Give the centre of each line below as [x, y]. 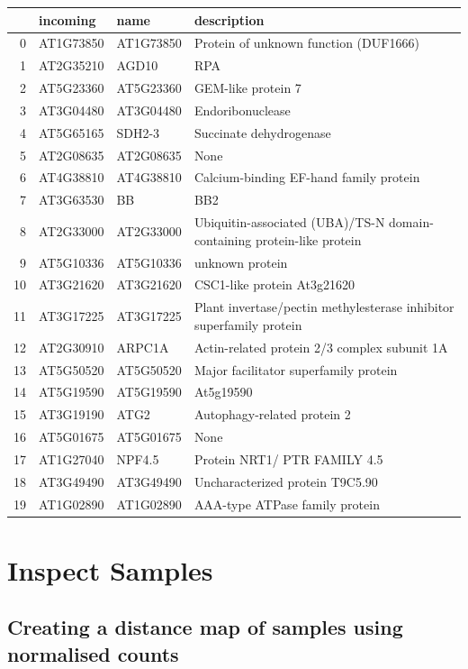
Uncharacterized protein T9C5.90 [286, 481]
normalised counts [93, 653]
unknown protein [241, 262]
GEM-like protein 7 [247, 88]
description [229, 19]
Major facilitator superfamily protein [296, 369]
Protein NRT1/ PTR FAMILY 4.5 [288, 458]
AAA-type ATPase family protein [287, 504]
